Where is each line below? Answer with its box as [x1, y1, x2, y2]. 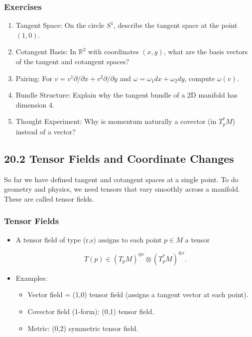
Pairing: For [15, 73, 53, 83]
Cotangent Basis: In [15, 46, 77, 57]
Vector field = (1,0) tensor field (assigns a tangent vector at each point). [27, 289, 249, 300]
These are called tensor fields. [4, 193, 94, 204]
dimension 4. [15, 99, 54, 110]
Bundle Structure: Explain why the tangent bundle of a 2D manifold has [15, 90, 238, 100]
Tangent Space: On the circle [15, 20, 105, 30]
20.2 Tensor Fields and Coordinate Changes [4, 150, 234, 166]
